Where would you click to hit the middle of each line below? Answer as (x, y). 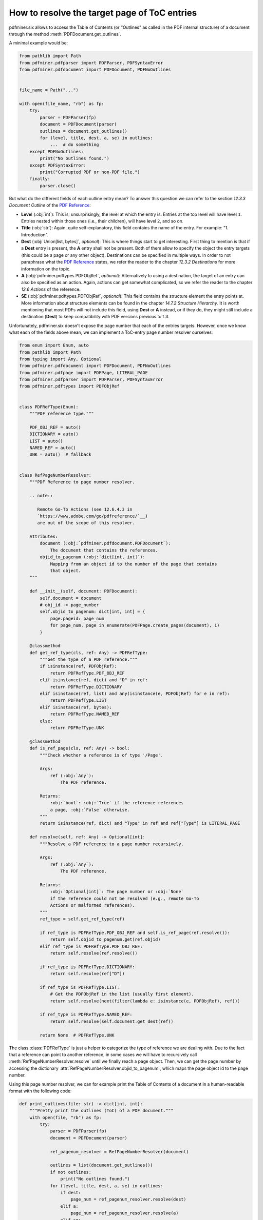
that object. (66, 571)
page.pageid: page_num (77, 618)
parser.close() (58, 186)
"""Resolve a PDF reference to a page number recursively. (112, 844)
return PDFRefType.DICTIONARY (86, 687)
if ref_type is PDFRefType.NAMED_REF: (86, 1015)
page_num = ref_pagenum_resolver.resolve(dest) (129, 1200)
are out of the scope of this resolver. (86, 523)
